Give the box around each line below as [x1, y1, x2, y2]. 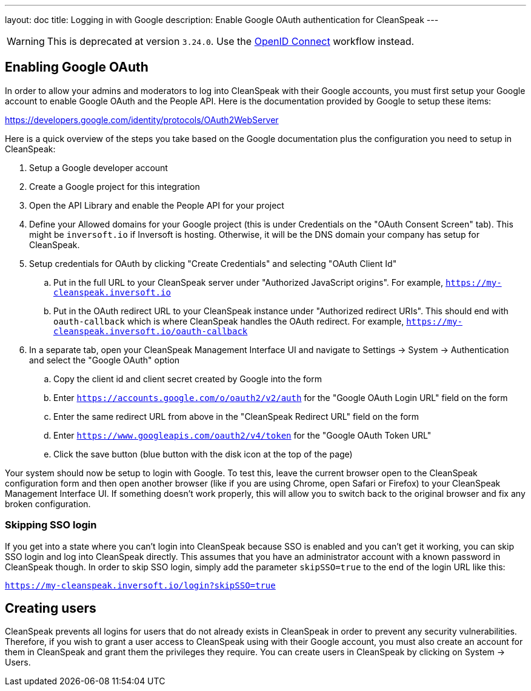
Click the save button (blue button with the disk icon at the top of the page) [53, 448, 353, 459]
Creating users [5, 601, 96, 616]
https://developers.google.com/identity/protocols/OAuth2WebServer [5, 114, 279, 125]
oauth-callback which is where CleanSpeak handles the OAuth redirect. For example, [53, 315, 404, 326]
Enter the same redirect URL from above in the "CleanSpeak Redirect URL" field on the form [53, 411, 419, 422]
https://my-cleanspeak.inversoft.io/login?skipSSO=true [5, 580, 276, 590]
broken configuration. [5, 498, 91, 509]
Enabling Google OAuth [5, 59, 149, 75]
